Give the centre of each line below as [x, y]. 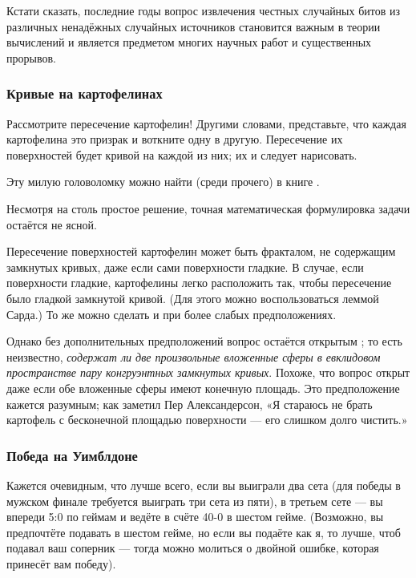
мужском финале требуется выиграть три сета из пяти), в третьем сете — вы [195, 501]
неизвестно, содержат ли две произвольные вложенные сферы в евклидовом [194, 356]
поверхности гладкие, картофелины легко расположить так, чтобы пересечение [199, 283]
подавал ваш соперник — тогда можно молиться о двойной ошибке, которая [193, 548]
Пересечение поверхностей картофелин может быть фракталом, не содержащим [201, 251]
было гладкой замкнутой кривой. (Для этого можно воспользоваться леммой [193, 298]
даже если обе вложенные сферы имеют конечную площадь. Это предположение [203, 388]
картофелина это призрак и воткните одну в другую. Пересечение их [175, 139]
